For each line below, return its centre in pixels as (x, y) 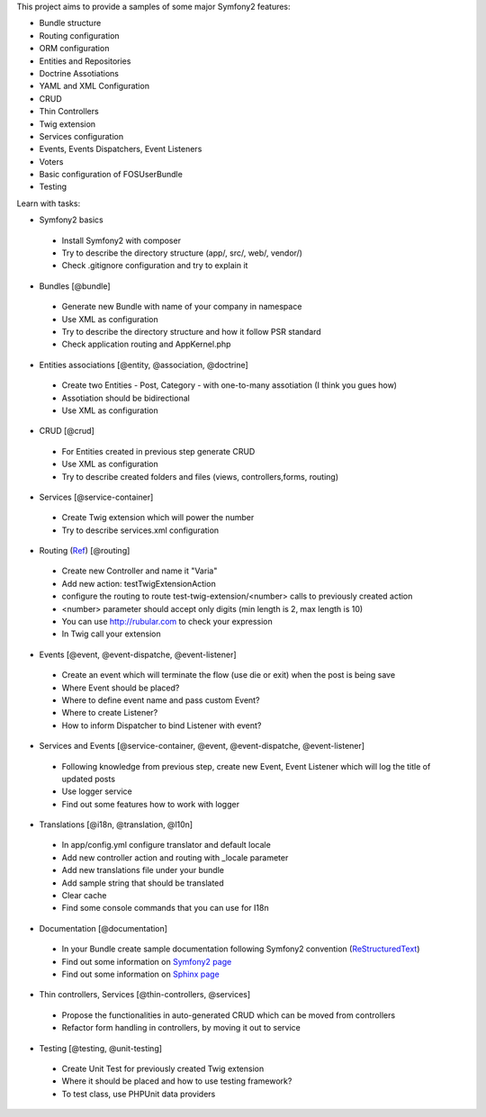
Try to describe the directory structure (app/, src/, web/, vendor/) (182, 253)
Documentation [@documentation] (103, 928)
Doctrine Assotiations (79, 73)
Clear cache (84, 896)
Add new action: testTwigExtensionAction (139, 583)
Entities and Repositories (85, 61)
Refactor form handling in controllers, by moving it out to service (181, 1028)
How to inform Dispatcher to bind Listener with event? (162, 725)
